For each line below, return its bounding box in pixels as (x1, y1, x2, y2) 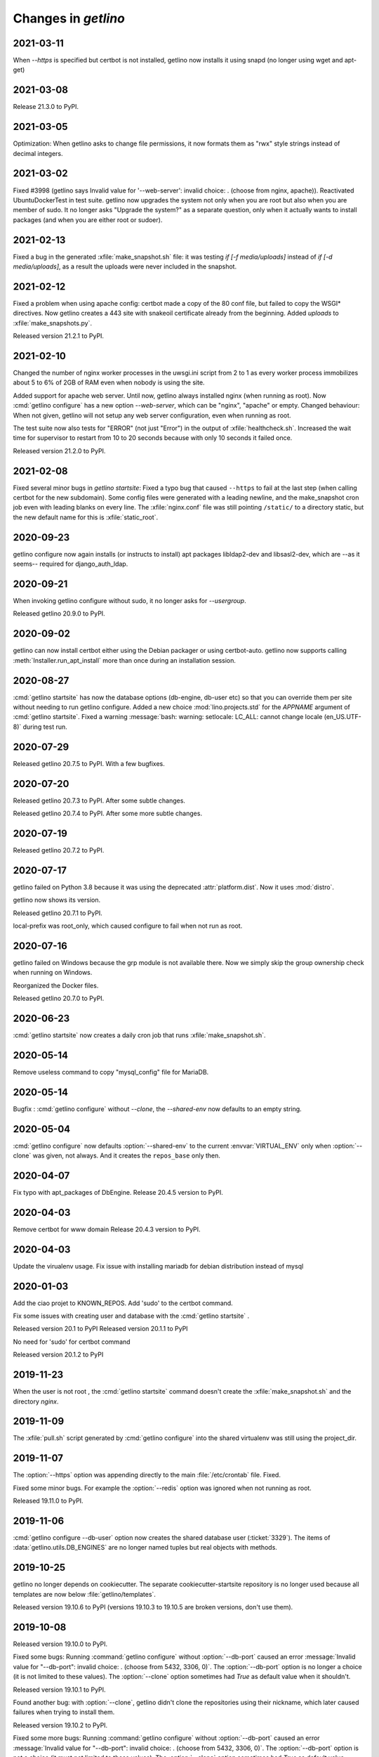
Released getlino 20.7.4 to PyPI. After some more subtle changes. (13, 809, 203, 817)
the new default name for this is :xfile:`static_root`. (13, 513, 158, 521)
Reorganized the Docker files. (13, 981, 99, 990)
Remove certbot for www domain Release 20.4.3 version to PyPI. (13, 1225, 201, 1233)
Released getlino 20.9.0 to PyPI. (13, 609, 105, 618)
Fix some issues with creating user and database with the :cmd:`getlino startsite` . (13, 1311, 250, 1321)
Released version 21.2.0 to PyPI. (13, 446, 106, 455)
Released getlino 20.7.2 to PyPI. (13, 845, 105, 854)
